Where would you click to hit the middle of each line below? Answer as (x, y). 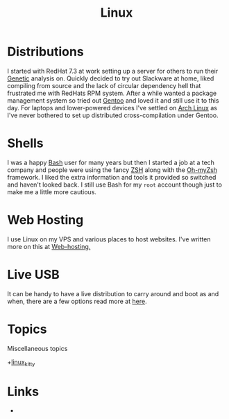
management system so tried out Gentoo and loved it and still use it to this (113, 100)
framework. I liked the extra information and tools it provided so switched (112, 177)
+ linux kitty (21, 362)
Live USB (34, 275)
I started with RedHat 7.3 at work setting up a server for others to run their (113, 71)
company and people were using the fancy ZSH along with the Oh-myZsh (112, 170)
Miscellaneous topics (37, 348)
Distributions (46, 52)
